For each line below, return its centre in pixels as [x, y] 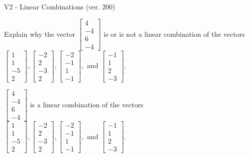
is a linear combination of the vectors [87, 104]
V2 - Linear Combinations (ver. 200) [60, 6]
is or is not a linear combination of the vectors [174, 34]
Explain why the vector [40, 34]
